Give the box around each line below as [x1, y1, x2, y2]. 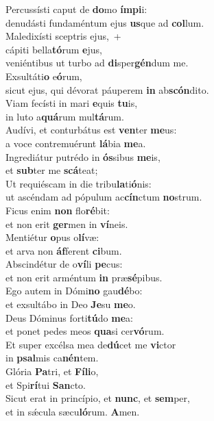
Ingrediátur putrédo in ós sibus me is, [5, 149, 160, 164]
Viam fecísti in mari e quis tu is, [5, 96, 138, 110]
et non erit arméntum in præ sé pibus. [5, 270, 163, 284]
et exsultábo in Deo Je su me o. [5, 297, 136, 311]
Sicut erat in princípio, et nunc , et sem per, [5, 391, 190, 405]
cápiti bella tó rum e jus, [5, 42, 102, 56]
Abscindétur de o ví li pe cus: [5, 257, 123, 271]
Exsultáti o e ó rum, [5, 68, 82, 83]
